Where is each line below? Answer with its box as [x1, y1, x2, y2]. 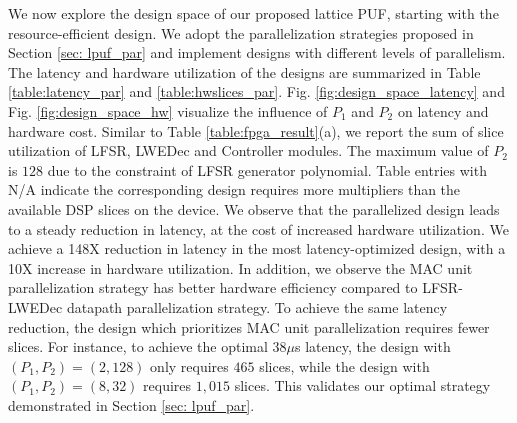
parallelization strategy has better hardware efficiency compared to [8, 277, 418, 298]
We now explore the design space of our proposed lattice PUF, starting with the [8, 3, 499, 23]
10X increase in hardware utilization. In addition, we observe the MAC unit [8, 257, 473, 278]
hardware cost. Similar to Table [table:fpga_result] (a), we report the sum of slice [8, 120, 504, 141]
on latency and [397, 100, 489, 121]
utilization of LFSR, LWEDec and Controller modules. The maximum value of [8, 140, 489, 161]
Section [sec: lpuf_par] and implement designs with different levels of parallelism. [8, 42, 506, 63]
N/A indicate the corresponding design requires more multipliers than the [8, 179, 461, 200]
